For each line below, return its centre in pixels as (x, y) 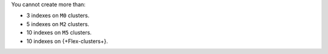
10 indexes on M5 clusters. (59, 33)
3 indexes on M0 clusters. (58, 16)
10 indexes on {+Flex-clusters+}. (67, 41)
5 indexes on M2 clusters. (58, 24)
